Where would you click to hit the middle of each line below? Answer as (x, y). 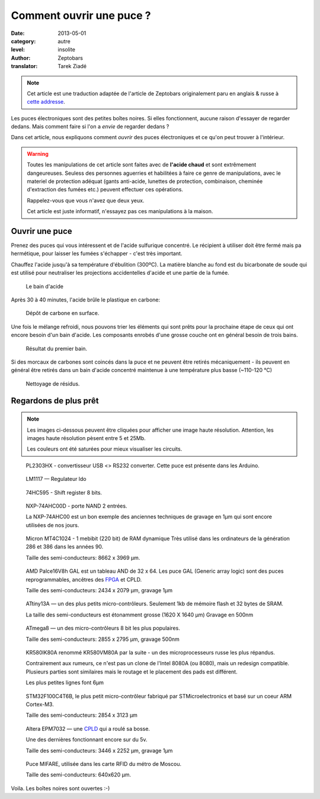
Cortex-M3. (40, 704)
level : (18, 50)
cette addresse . (46, 102)
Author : (21, 58)
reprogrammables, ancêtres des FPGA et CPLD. (84, 579)
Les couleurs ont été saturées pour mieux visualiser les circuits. (105, 449)
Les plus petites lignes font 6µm (65, 683)
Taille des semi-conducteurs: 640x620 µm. (79, 775)
